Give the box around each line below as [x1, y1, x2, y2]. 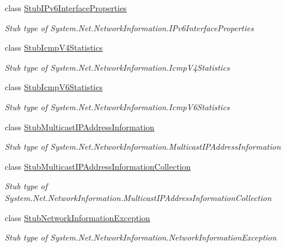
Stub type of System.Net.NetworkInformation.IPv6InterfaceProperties [5, 21, 254, 34]
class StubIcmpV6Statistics [5, 81, 103, 93]
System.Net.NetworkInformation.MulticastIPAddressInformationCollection [5, 191, 272, 203]
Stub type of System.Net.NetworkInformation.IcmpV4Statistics [5, 61, 230, 73]
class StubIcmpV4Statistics [5, 41, 103, 54]
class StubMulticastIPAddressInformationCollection [5, 160, 191, 172]
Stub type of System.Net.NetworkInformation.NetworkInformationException [5, 231, 277, 243]
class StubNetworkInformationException [5, 211, 150, 223]
